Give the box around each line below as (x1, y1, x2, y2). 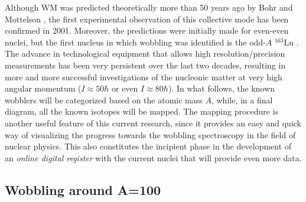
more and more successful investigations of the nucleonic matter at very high (5, 70, 282, 83)
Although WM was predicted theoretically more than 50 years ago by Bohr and (5, 1, 293, 13)
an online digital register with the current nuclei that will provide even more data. (5, 151, 302, 164)
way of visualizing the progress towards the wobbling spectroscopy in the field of (5, 128, 296, 141)
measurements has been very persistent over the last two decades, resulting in (5, 58, 286, 71)
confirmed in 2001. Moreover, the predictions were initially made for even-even (5, 24, 289, 37)
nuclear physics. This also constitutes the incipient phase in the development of (5, 140, 292, 152)
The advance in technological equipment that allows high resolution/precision (5, 47, 285, 60)
